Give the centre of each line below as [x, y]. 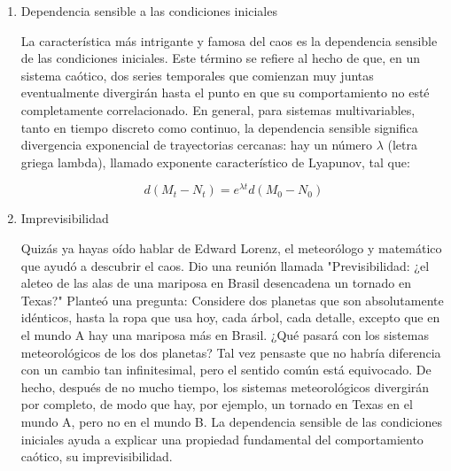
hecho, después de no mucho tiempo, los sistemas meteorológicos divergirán [225, 386]
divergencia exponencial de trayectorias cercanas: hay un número [197, 145]
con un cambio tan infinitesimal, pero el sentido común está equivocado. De [226, 370]
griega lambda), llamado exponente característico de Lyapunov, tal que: [215, 162]
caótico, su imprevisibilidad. [97, 456]
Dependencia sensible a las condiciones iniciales [149, 11]
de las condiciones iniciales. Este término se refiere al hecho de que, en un [220, 58]
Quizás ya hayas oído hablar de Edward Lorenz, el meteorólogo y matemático [231, 248]
